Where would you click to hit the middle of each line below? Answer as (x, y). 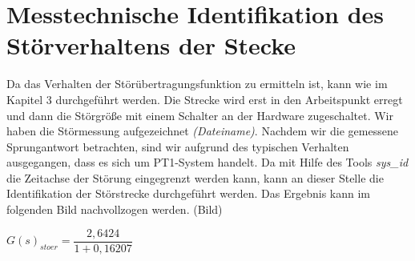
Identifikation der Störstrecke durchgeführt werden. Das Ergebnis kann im (188, 193)
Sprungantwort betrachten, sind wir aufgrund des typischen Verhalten (178, 146)
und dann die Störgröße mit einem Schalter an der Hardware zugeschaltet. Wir (200, 115)
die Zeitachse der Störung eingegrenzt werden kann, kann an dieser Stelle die (195, 177)
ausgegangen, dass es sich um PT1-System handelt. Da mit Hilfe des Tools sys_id (207, 162)
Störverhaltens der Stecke (151, 45)
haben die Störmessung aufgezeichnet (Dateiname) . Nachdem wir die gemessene (202, 131)
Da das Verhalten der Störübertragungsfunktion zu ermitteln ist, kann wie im (197, 84)
